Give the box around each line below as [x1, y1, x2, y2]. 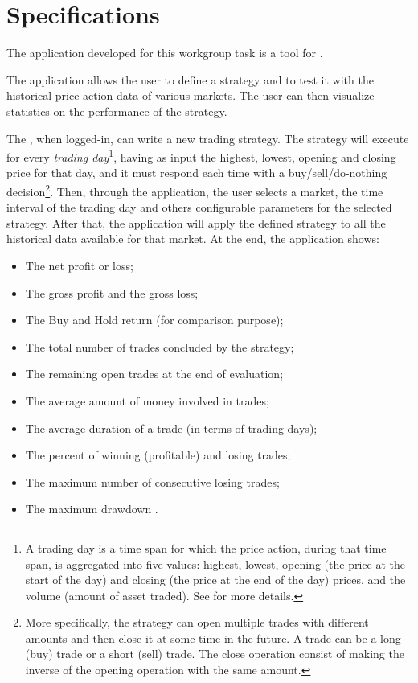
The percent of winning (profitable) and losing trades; [25, 446, 291, 463]
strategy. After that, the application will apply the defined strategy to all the [6, 214, 386, 231]
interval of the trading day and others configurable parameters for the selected [6, 199, 392, 216]
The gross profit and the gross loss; [25, 284, 199, 301]
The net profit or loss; [25, 257, 133, 274]
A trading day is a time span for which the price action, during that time [25, 539, 387, 556]
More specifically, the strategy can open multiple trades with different [25, 614, 369, 631]
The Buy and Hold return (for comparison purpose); [25, 311, 284, 328]
